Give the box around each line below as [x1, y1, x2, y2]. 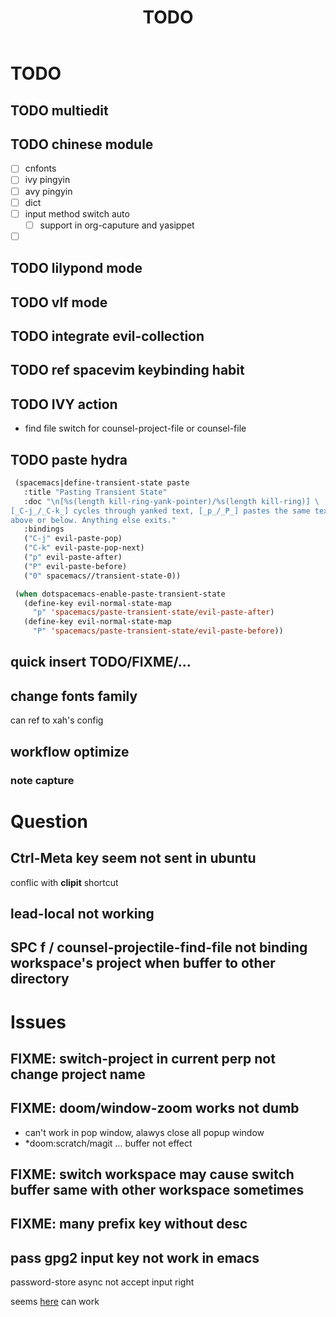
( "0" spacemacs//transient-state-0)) [23, 571, 182, 581]
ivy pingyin [24, 174, 71, 186]
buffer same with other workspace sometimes [10, 1182, 305, 1199]
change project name [10, 1066, 146, 1083]
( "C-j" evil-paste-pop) [23, 534, 123, 544]
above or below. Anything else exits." [10, 515, 177, 525]
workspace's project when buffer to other [10, 955, 276, 972]
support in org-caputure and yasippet [39, 219, 195, 231]
